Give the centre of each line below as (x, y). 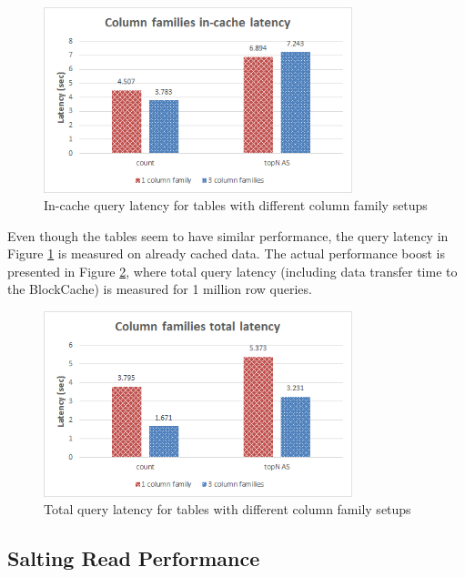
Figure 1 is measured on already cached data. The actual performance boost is (226, 253)
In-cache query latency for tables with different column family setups (236, 205)
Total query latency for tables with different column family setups (227, 509)
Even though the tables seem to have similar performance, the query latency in (228, 235)
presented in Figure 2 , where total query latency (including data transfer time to (232, 271)
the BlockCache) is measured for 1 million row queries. (160, 289)
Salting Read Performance (134, 558)
